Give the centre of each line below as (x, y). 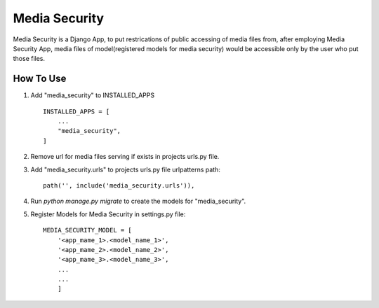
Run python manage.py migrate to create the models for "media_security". (138, 201)
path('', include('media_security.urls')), (119, 185)
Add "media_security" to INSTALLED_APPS (92, 95)
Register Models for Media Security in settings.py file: (108, 214)
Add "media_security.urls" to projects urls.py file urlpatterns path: (125, 169)
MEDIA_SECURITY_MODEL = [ (88, 230)
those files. (29, 59)
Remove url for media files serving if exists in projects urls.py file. (125, 157)
